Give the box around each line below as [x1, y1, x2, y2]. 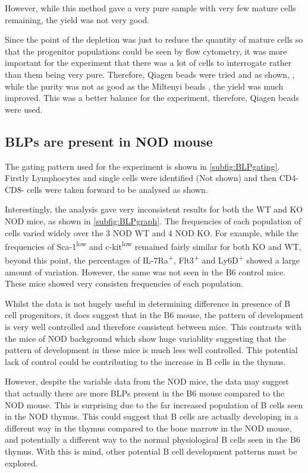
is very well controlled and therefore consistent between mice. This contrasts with [5, 320, 301, 332]
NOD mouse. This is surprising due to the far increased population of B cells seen [5, 398, 303, 411]
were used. [5, 103, 43, 115]
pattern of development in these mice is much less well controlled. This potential [5, 344, 298, 356]
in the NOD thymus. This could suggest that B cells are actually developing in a [5, 410, 298, 423]
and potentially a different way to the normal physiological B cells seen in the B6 [5, 433, 300, 446]
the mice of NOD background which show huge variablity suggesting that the [5, 332, 287, 344]
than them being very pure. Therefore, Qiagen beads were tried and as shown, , [5, 68, 295, 80]
